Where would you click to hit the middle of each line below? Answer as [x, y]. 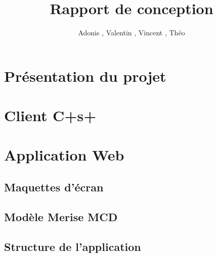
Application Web [64, 155]
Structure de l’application [73, 246]
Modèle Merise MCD [61, 216]
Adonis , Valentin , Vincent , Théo [132, 33]
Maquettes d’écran [54, 187]
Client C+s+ [50, 115]
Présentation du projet [85, 75]
